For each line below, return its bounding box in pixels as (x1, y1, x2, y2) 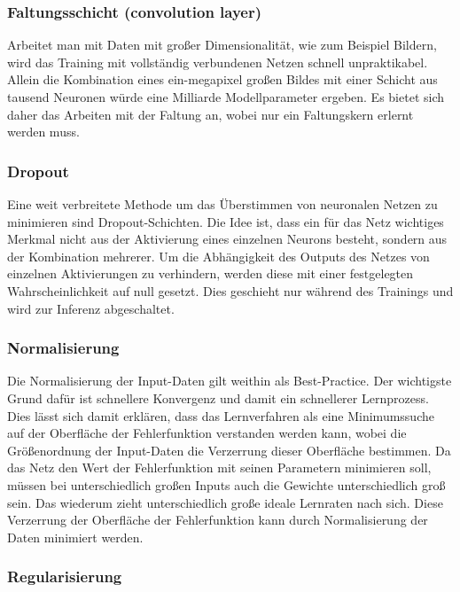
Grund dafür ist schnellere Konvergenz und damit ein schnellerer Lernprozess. (7, 388, 429, 407)
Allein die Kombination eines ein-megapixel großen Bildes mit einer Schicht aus (7, 70, 438, 89)
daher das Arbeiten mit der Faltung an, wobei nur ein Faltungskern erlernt (7, 105, 414, 123)
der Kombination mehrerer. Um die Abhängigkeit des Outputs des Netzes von (7, 246, 430, 265)
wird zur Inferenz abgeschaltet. (7, 299, 175, 317)
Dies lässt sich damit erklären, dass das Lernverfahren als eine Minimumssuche (7, 406, 434, 425)
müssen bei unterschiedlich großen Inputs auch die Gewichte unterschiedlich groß (7, 475, 446, 494)
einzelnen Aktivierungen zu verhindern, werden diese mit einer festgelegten (7, 264, 414, 283)
